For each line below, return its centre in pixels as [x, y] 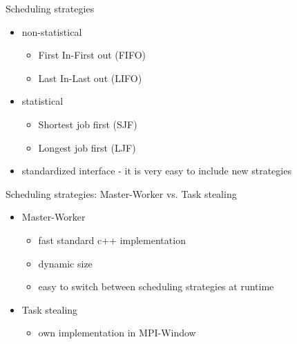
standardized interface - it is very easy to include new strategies [156, 171]
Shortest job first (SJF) [88, 124]
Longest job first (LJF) [87, 147]
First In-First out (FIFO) [92, 55]
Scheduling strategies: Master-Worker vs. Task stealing [121, 193]
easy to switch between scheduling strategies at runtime [156, 286]
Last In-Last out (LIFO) [90, 78]
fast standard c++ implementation [112, 240]
